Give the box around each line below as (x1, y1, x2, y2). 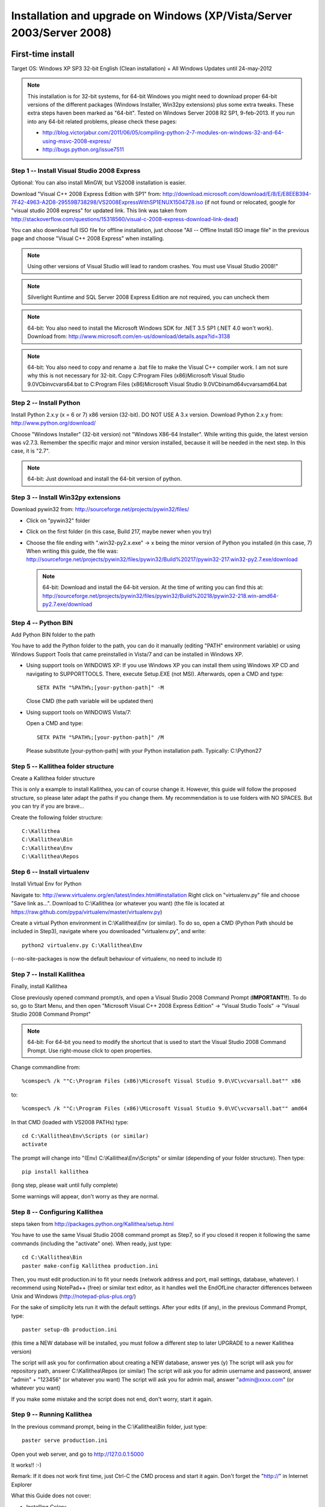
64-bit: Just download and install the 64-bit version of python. (27, 475, 182, 482)
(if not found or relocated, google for (204, 198, 296, 206)
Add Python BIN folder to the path (11, 631, 96, 638)
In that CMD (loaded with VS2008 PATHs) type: (11, 1118, 129, 1125)
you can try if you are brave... (11, 802, 84, 810)
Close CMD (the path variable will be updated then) (26, 697, 153, 705)
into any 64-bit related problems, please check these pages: (27, 118, 178, 125)
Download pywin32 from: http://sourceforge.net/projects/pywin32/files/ (11, 506, 190, 513)
